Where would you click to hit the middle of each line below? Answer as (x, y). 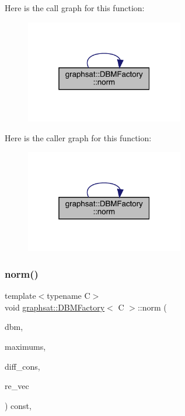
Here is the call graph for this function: (75, 8)
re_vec (17, 386)
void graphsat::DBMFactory (55, 307)
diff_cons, (22, 366)
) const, (18, 405)
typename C (69, 296)
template (20, 296)
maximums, (25, 346)
